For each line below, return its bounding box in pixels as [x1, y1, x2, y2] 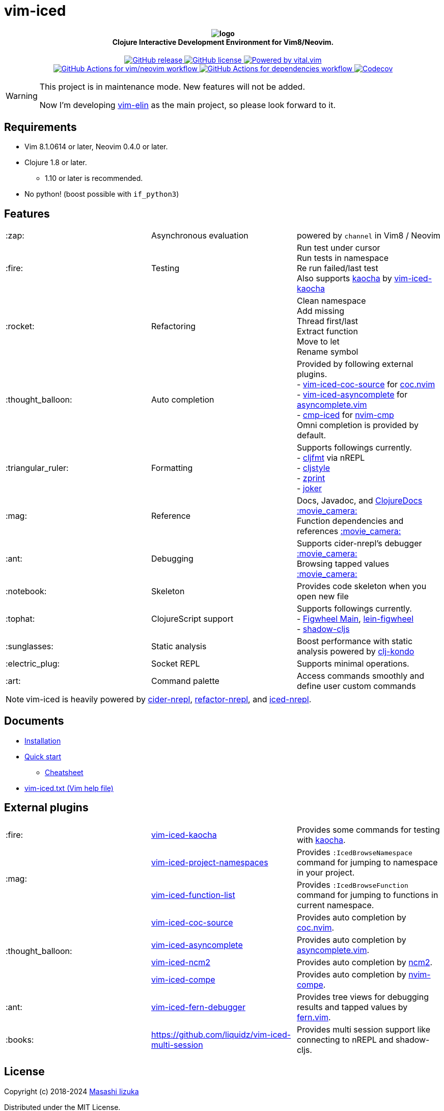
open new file [296, 591, 349, 602]
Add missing [296, 306, 345, 316]
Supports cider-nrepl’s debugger [296, 538, 422, 549]
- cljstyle [296, 463, 330, 473]
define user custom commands [296, 681, 416, 692]
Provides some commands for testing [296, 824, 440, 835]
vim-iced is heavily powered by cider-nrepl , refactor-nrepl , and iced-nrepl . [26, 694, 312, 705]
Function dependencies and [296, 516, 404, 526]
